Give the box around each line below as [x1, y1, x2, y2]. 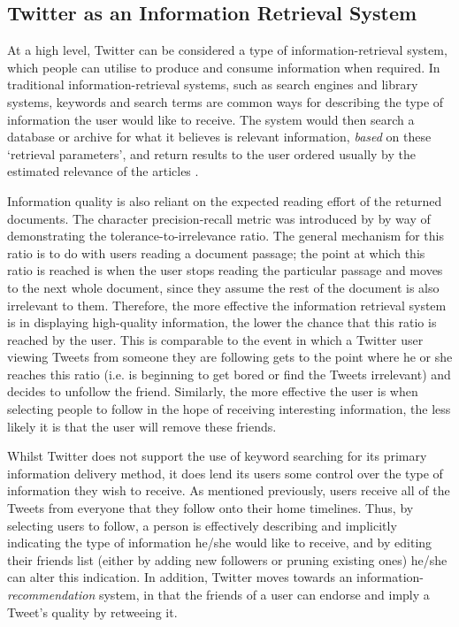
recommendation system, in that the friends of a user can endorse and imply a [7, 585, 430, 604]
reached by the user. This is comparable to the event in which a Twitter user [7, 330, 424, 348]
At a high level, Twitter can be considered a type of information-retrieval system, [7, 41, 448, 59]
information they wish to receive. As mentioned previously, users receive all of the [7, 481, 450, 500]
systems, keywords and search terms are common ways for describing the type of [7, 92, 444, 111]
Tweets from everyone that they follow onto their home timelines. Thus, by [7, 499, 414, 517]
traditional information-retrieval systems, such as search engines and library [7, 75, 418, 94]
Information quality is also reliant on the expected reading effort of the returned [7, 191, 442, 210]
